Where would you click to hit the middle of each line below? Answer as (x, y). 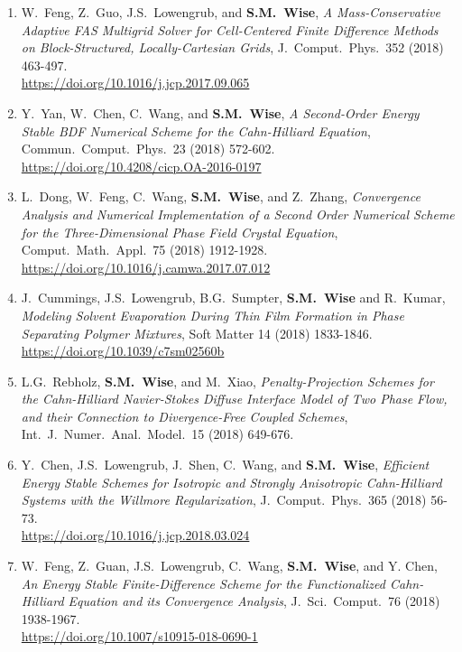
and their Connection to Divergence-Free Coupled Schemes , (185, 416)
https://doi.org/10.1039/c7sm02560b (123, 351)
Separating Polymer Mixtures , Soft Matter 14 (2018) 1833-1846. (197, 333)
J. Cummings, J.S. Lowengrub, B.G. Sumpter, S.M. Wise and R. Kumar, (233, 298)
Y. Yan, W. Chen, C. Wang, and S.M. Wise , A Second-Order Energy (220, 112)
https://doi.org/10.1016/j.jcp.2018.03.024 (135, 535)
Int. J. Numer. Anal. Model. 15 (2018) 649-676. (157, 434)
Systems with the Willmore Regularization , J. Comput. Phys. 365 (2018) (224, 500)
